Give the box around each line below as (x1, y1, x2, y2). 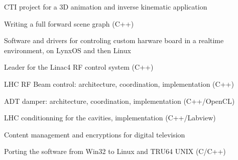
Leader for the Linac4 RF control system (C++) (4, 62, 154, 72)
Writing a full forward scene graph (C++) (4, 18, 134, 29)
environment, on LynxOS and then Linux (4, 45, 131, 55)
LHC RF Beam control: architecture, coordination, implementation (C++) (4, 78, 234, 89)
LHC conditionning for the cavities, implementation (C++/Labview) (4, 112, 216, 123)
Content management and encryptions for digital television (4, 129, 185, 139)
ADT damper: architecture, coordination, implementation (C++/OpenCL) (4, 95, 235, 106)
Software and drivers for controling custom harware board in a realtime (4, 35, 224, 46)
